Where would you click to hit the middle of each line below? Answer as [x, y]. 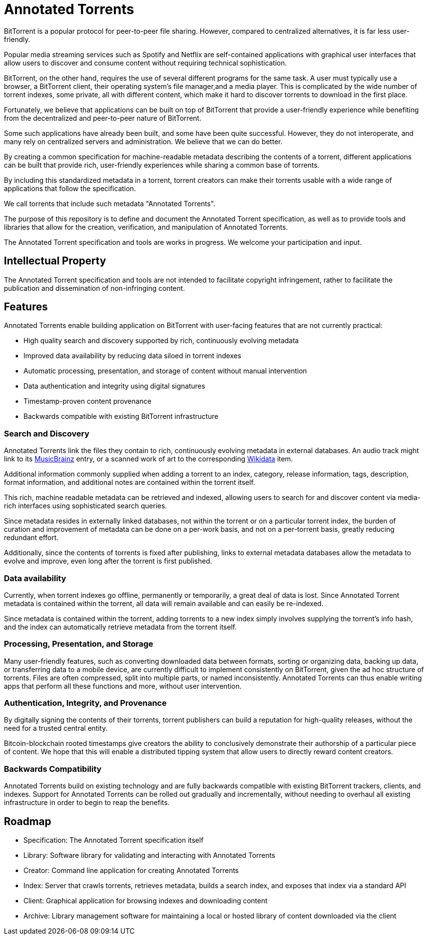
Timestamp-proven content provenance [87, 401]
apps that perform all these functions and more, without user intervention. [123, 686]
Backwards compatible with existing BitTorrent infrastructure [121, 416]
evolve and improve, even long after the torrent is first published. [108, 561]
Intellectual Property [55, 261]
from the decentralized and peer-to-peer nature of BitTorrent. [103, 118]
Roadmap [28, 821]
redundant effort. [31, 538]
